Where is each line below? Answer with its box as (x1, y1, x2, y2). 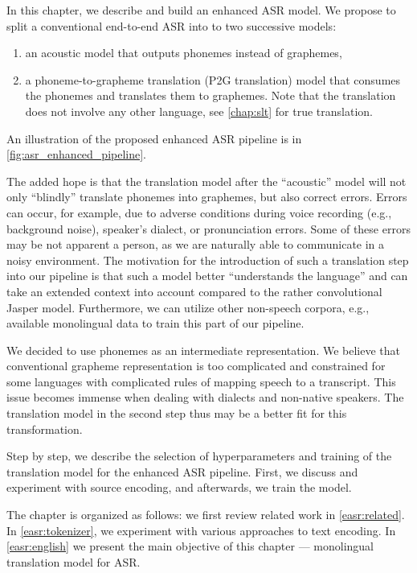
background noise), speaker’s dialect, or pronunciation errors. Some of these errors (6, 220, 411, 237)
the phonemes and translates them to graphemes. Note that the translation (25, 87, 396, 104)
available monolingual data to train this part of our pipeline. (6, 315, 305, 332)
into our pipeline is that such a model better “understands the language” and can (6, 267, 408, 284)
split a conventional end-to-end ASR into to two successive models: (6, 17, 337, 34)
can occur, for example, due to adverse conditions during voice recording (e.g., (6, 204, 392, 221)
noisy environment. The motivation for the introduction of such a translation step (6, 251, 409, 268)
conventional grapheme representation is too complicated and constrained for (6, 357, 386, 374)
